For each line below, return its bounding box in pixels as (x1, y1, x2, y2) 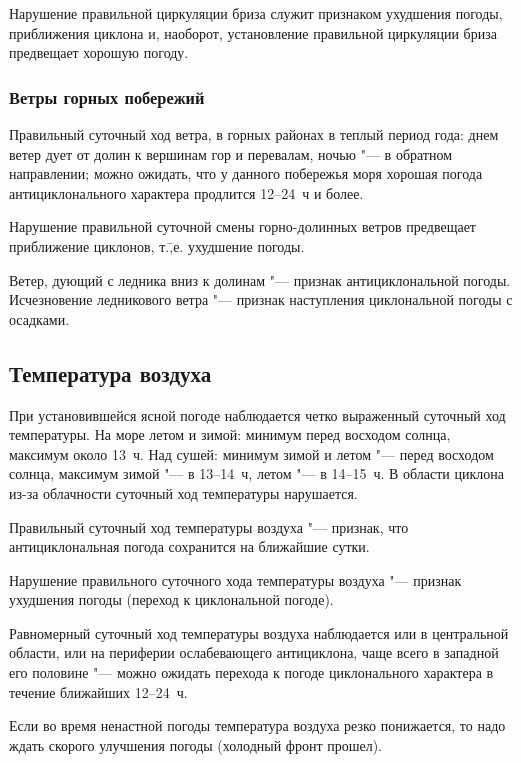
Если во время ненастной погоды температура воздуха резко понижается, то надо (9, 715, 506, 736)
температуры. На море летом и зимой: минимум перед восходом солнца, (9, 424, 451, 445)
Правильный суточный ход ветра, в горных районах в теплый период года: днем (9, 124, 499, 144)
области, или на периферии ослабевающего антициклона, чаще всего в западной (9, 642, 499, 663)
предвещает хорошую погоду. (9, 42, 189, 63)
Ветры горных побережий (9, 84, 205, 109)
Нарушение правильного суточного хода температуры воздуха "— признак (9, 569, 462, 590)
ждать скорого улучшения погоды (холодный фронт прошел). (9, 734, 382, 755)
